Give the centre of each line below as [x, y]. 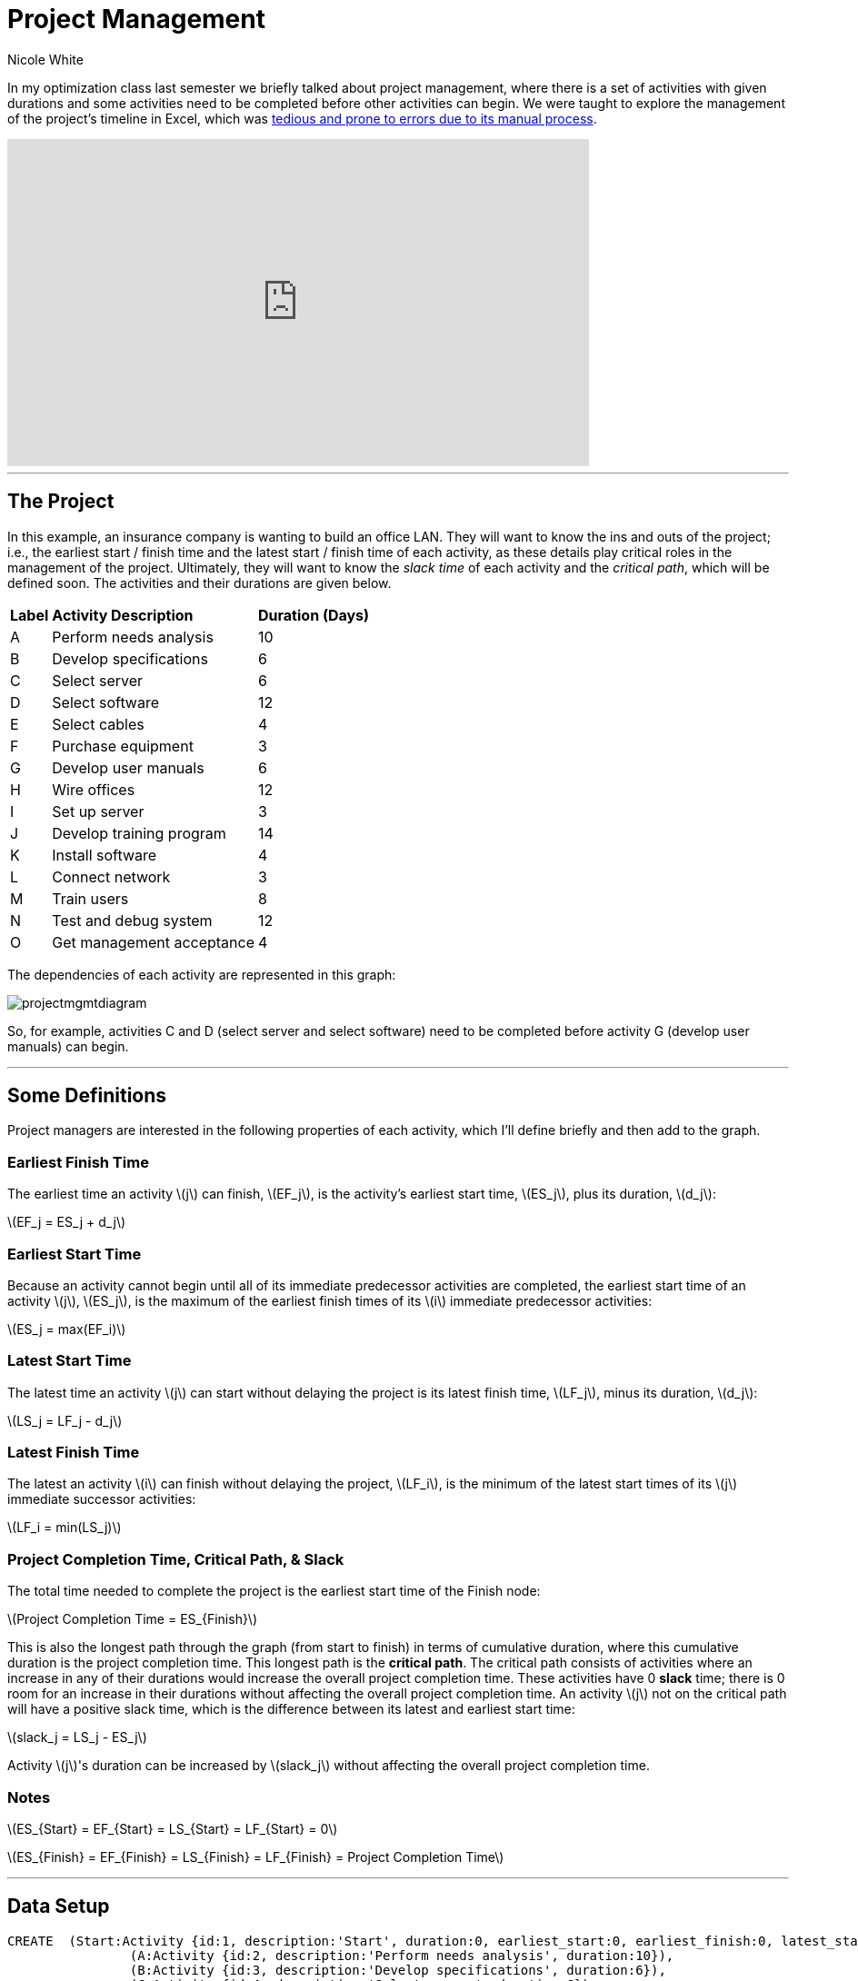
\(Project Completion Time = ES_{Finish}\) [133, 1619]
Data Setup [59, 1906]
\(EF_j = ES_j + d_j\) [67, 1222]
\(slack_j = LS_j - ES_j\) [77, 1737]
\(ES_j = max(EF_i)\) [67, 1329]
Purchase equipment [123, 746]
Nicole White [45, 59]
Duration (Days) [314, 615]
